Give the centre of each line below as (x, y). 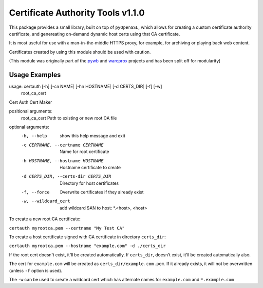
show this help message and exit (92, 136)
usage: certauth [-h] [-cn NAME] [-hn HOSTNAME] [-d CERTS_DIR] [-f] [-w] (86, 86)
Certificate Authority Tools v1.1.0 (77, 13)
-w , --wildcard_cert (46, 201)
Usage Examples (35, 75)
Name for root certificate (85, 152)
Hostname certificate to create (90, 167)
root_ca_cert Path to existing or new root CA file (69, 118)
